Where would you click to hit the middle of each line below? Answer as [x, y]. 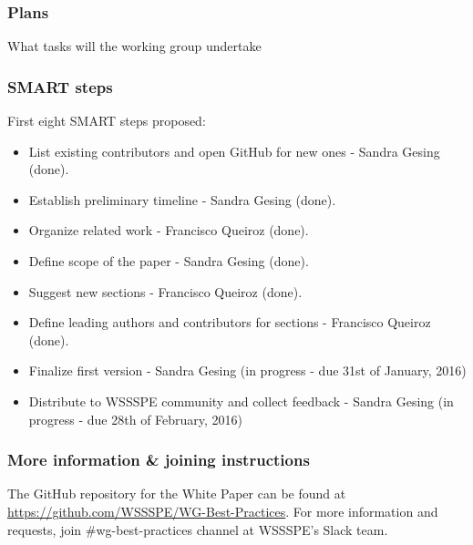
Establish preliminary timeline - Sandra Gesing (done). [182, 199]
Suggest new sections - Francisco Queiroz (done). [165, 291]
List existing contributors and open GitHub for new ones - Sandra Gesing [234, 151]
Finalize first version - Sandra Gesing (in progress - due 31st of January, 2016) [247, 370]
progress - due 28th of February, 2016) [136, 419]
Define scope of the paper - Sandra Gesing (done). [169, 261]
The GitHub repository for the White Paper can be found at [177, 494]
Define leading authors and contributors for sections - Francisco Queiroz [230, 322]
